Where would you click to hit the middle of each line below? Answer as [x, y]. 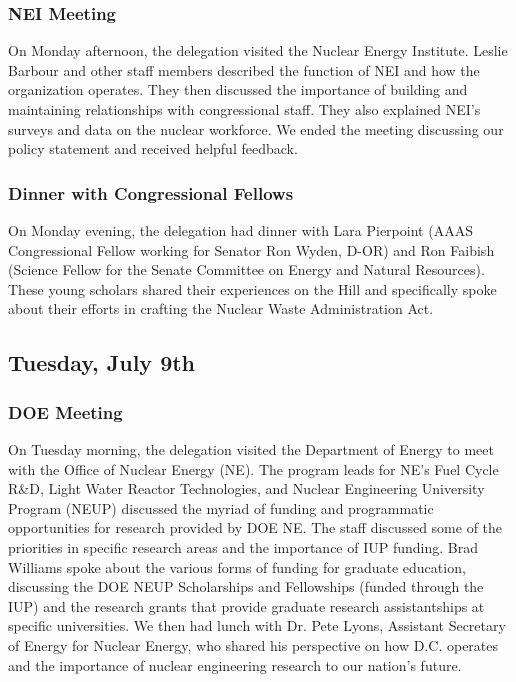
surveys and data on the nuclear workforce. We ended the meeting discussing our [256, 128]
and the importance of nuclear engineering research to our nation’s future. [235, 664]
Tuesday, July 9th [102, 362]
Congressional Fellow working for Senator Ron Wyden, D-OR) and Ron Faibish [251, 249]
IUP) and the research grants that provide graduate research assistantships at [246, 605]
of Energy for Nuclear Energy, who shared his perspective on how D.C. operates [253, 644]
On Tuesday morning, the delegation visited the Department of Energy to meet [251, 448]
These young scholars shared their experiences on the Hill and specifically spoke [252, 288]
